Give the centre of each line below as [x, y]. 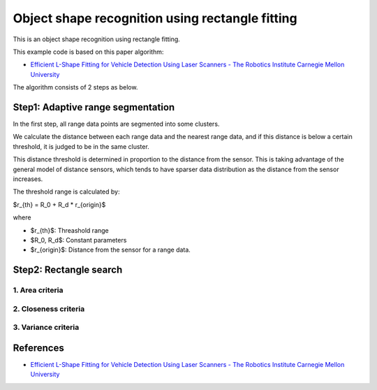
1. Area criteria [38, 290]
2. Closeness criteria [49, 309]
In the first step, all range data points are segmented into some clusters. [116, 124]
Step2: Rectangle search [68, 270]
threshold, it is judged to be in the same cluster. [81, 146]
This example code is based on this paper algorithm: [88, 52]
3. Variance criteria [46, 327]
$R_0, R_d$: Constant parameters [79, 240]
